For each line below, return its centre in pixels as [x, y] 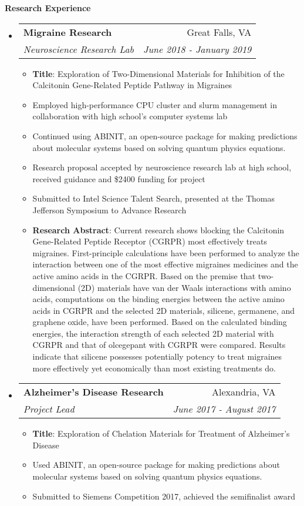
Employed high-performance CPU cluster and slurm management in [155, 104]
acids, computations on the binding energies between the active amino [158, 299]
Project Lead [49, 409]
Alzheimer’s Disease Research [93, 392]
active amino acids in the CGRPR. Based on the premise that [144, 275]
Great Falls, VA [219, 32]
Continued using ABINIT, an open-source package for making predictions [165, 135]
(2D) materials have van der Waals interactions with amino [184, 287]
